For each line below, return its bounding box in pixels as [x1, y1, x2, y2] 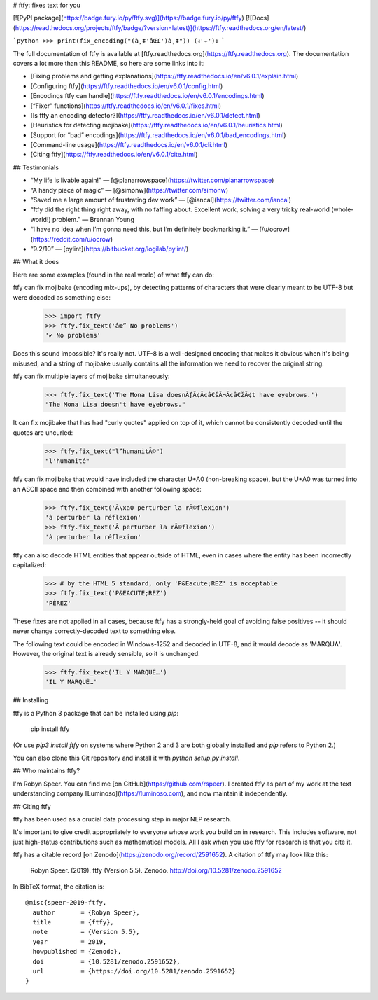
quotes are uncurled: [13, 428, 73, 437]
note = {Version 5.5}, [32, 928, 140, 936]
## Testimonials [13, 163, 59, 172]
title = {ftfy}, [32, 918, 115, 926]
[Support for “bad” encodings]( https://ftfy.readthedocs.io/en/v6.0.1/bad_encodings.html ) [30, 130, 286, 139]
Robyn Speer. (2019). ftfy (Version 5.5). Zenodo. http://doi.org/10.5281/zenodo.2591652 [30, 866, 283, 875]
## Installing [13, 696, 49, 704]
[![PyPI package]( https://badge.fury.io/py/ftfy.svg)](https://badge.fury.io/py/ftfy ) [13, 14, 244, 22]
